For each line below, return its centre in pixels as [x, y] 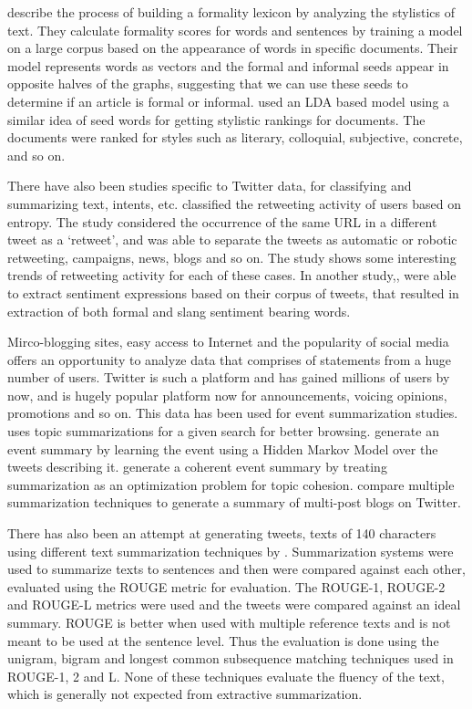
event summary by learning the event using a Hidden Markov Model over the [223, 448]
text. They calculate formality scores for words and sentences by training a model [235, 30]
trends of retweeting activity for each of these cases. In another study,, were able [232, 275]
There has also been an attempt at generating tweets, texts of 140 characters [222, 533]
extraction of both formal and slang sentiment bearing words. [179, 311]
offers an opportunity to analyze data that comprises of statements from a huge [230, 359]
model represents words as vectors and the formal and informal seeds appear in [228, 65]
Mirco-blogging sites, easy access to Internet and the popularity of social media [228, 342]
